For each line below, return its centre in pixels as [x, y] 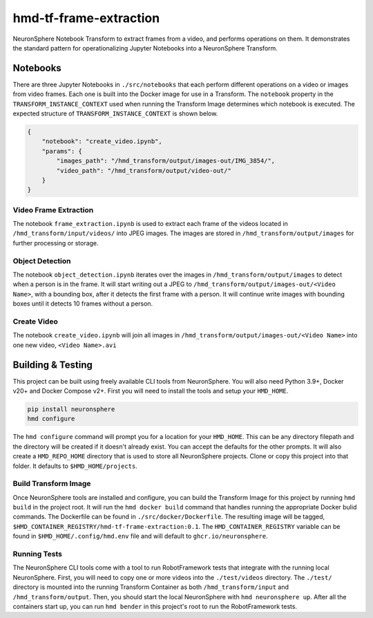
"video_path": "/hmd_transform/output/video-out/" [144, 170]
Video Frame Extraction [53, 209]
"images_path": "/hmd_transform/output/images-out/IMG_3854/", [166, 161]
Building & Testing [53, 365]
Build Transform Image [52, 484]
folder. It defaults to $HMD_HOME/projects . [75, 466]
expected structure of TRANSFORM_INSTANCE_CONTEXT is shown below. [115, 113]
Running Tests [37, 554]
